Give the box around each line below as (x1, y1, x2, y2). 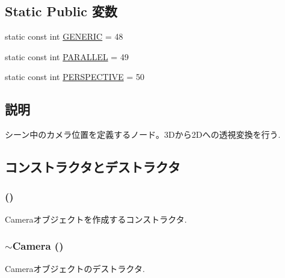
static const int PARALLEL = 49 (5, 50, 129, 63)
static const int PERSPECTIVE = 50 (5, 70, 144, 83)
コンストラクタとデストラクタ (5, 158, 180, 176)
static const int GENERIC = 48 (5, 30, 123, 43)
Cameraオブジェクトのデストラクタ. (5, 262, 145, 274)
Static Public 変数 (5, 2, 117, 20)
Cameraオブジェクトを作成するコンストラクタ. (5, 212, 187, 225)
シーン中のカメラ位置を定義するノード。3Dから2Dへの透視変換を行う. (5, 128, 281, 141)
